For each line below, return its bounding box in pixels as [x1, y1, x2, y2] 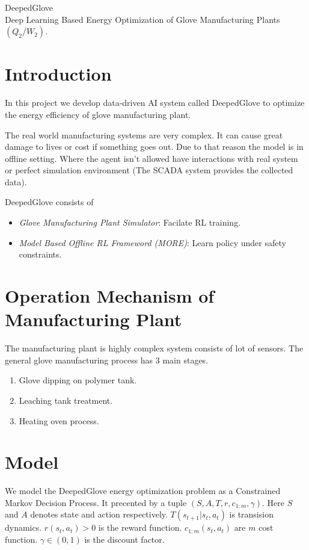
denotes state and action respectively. [30, 508, 168, 521]
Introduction [5, 61, 112, 86]
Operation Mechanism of [5, 283, 215, 308]
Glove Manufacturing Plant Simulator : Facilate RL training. [19, 216, 241, 229]
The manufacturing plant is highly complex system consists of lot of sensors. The [5, 342, 304, 354]
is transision [229, 508, 274, 521]
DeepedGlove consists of [5, 196, 94, 208]
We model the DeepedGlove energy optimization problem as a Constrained [5, 484, 281, 497]
